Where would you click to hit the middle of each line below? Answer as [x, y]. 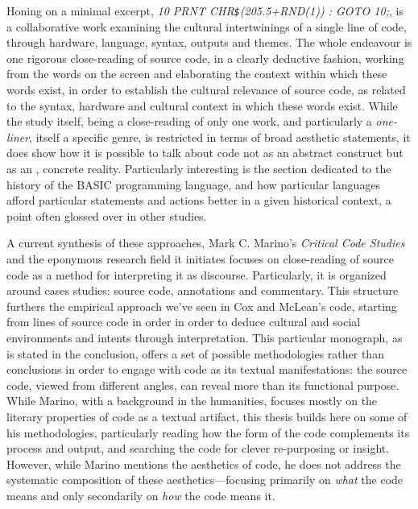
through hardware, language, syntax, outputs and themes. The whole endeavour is [209, 42]
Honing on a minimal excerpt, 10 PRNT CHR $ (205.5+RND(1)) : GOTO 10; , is [205, 10]
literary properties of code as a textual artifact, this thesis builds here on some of [207, 416]
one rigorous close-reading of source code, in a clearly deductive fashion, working [205, 58]
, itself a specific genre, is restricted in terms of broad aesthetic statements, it [220, 137]
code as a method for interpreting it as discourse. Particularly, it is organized [197, 274]
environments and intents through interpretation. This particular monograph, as [205, 337]
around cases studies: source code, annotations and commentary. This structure [203, 290]
